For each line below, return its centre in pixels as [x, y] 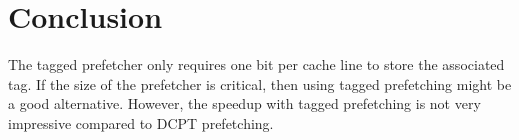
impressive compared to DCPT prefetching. [141, 122]
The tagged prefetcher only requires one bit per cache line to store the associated [256, 64]
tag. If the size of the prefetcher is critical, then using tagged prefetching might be [260, 83]
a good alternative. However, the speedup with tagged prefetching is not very [244, 103]
